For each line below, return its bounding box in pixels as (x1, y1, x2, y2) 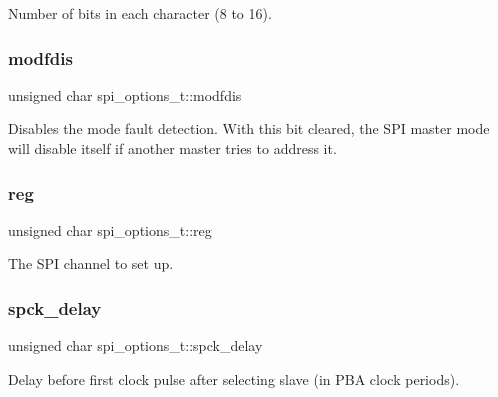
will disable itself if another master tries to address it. (8, 138, 337, 158)
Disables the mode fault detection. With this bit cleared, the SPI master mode (8, 118, 490, 139)
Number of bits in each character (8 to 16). (8, 3, 272, 23)
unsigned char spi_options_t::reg (8, 219, 212, 240)
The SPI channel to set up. (8, 253, 174, 274)
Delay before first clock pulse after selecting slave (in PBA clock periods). (8, 368, 460, 389)
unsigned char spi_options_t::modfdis (8, 84, 242, 105)
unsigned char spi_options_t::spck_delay (8, 335, 263, 356)
